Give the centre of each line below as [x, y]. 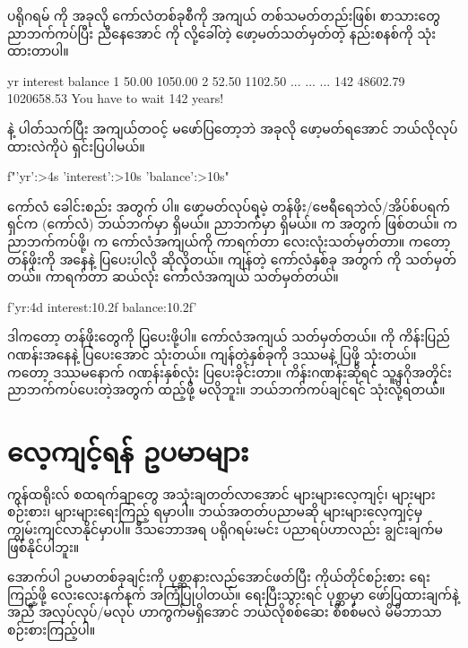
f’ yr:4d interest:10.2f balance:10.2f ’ [102, 306]
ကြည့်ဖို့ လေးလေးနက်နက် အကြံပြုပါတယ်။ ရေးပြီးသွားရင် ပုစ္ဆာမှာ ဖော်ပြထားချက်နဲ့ [233, 594]
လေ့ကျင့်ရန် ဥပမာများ [128, 450]
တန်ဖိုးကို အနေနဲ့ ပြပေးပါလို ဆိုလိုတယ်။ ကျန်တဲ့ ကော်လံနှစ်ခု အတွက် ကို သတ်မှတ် [232, 259]
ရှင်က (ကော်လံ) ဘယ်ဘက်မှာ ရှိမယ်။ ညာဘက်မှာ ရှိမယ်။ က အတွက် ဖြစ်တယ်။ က [233, 224]
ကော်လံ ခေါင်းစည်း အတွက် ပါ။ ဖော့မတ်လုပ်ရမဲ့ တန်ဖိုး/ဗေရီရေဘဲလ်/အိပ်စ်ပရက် [229, 206]
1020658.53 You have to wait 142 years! [116, 98]
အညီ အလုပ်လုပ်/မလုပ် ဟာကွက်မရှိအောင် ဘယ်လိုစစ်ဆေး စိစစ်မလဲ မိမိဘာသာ [225, 612]
